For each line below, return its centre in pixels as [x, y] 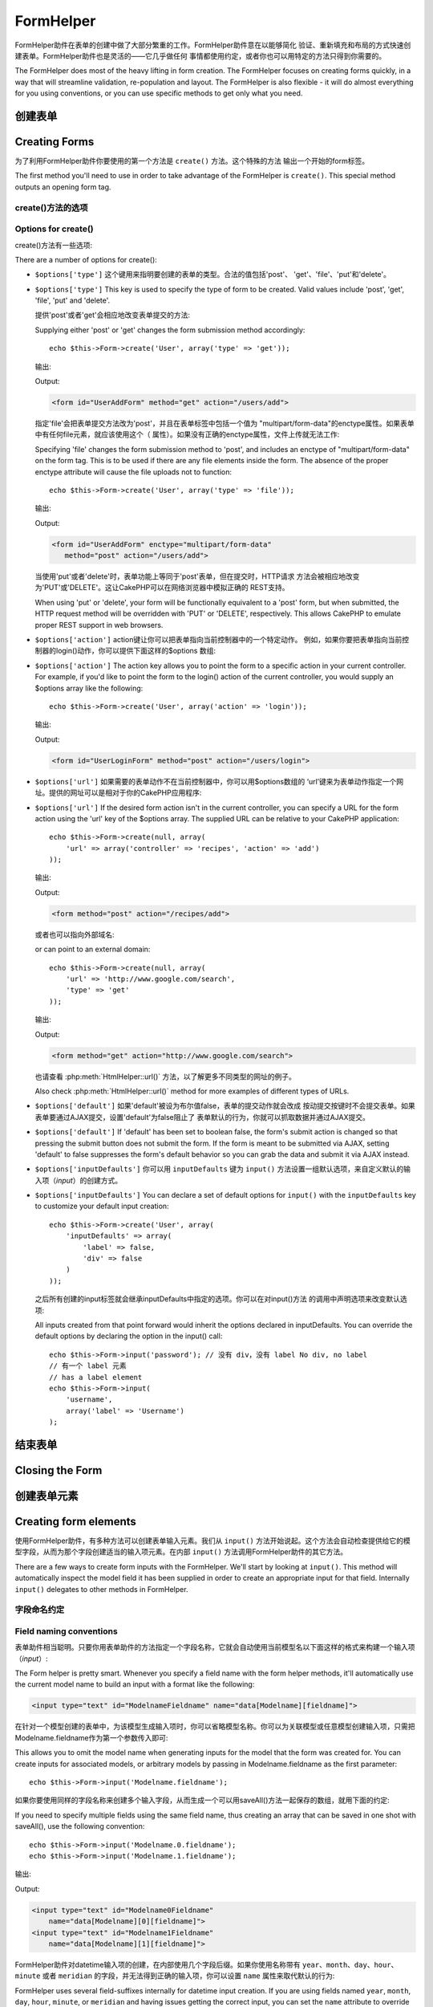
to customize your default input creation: [102, 1206]
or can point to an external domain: [93, 949]
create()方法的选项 [51, 207]
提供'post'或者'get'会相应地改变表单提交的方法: [113, 315]
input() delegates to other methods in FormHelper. [101, 1589]
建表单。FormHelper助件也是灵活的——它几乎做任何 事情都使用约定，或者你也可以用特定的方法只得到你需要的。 [200, 55]
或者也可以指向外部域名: [75, 934]
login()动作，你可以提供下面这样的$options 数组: [136, 651]
